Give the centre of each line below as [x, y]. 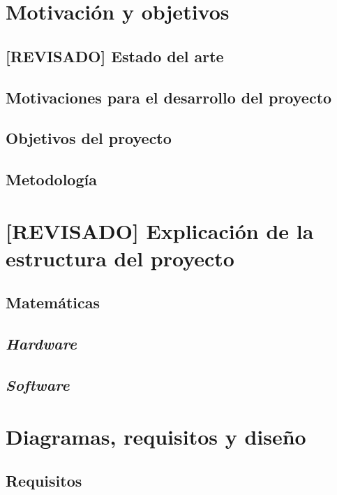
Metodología [51, 179]
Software [38, 385]
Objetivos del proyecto [89, 138]
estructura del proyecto [120, 258]
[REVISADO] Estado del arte [115, 56]
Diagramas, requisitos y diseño [156, 436]
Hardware [41, 344]
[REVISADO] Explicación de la [160, 230]
